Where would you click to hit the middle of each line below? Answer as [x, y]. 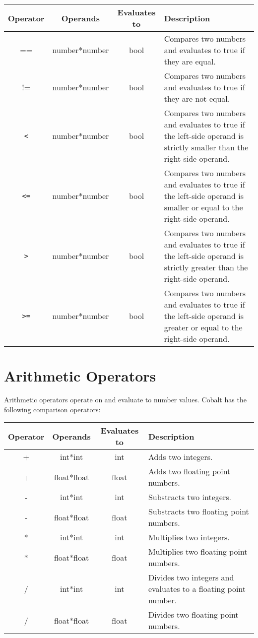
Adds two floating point [189, 471]
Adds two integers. [180, 457]
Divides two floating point [193, 615]
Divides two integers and [191, 577]
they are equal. [190, 61]
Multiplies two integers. [189, 537]
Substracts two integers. [190, 497]
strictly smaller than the [206, 147]
